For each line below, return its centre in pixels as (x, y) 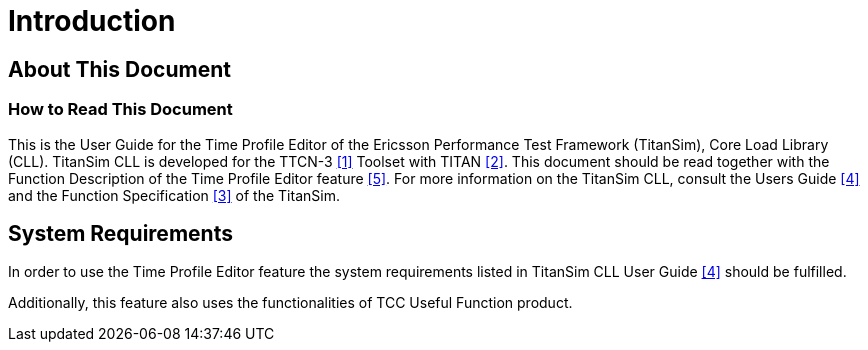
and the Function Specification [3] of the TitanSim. (174, 195)
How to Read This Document (120, 109)
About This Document (119, 69)
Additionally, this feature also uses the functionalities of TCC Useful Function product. (290, 303)
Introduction (92, 21)
